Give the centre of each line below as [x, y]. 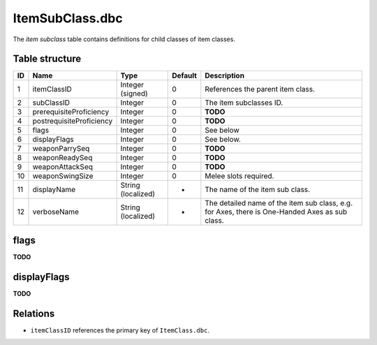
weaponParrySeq [61, 149]
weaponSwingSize [63, 176]
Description [224, 75]
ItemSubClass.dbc [68, 18]
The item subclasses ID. [244, 103]
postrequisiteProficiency [73, 121]
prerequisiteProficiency [71, 112]
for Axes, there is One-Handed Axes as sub [276, 212]
